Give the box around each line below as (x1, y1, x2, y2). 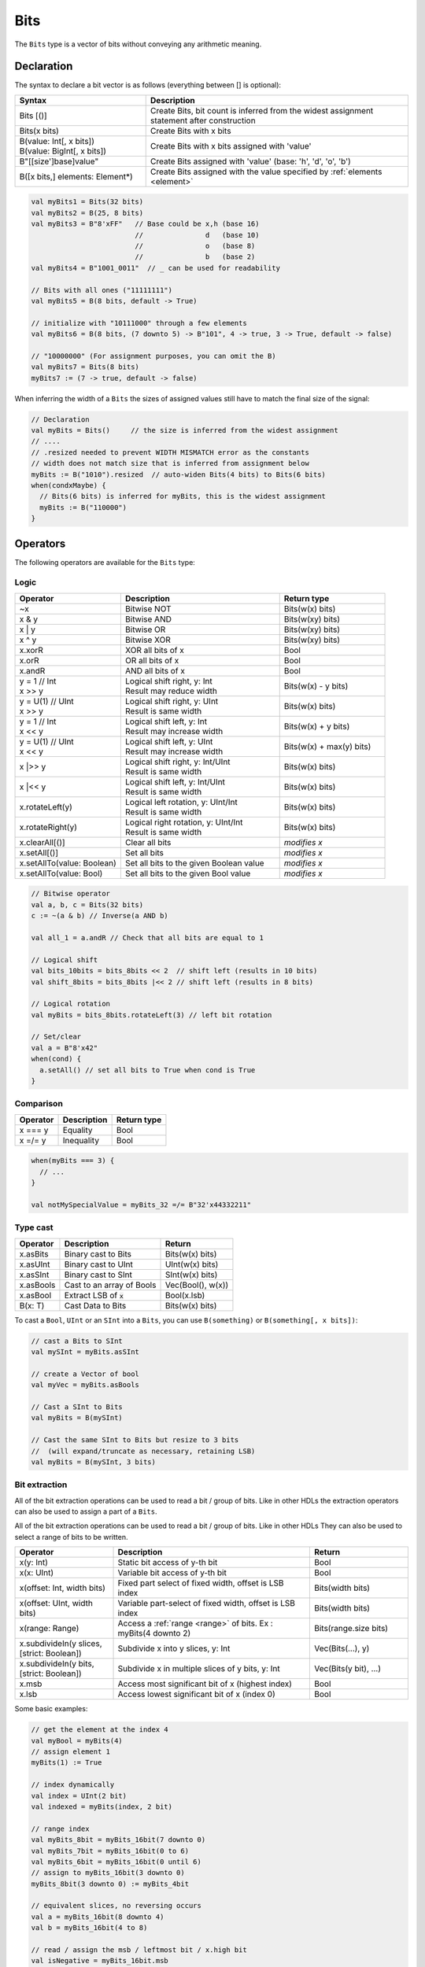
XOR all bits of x (124, 644, 184, 655)
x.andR (19, 665, 46, 676)
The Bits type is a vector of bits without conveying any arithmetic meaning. (14, 39, 262, 49)
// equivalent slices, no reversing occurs (31, 1901, 202, 1910)
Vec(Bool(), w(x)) (164, 1279, 229, 1290)
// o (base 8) (135, 242, 256, 250)
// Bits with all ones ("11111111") (31, 286, 173, 294)
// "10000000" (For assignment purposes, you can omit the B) (31, 351, 276, 360)
